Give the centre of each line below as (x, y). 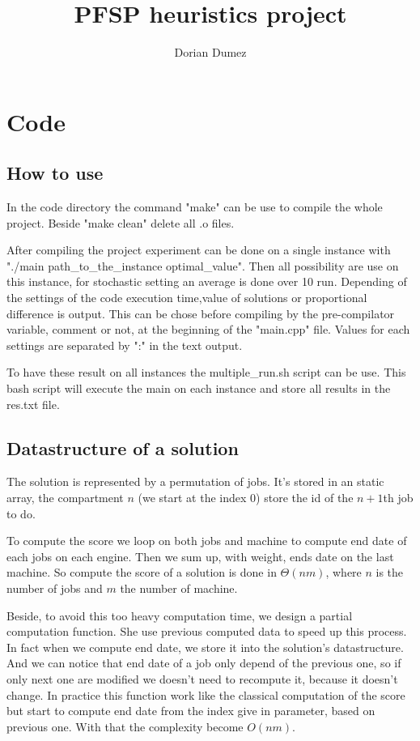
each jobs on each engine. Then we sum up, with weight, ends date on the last (200, 556)
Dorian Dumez (210, 52)
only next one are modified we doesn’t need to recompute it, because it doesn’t (202, 678)
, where (344, 572)
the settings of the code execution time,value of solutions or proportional (187, 298)
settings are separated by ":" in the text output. (125, 345)
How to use (55, 173)
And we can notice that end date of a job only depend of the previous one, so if (204, 663)
